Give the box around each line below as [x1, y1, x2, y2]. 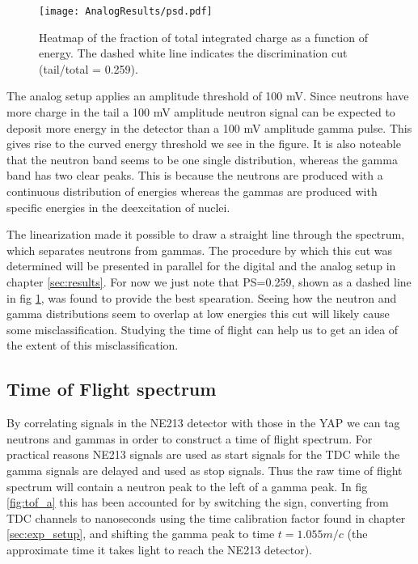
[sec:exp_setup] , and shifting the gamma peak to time [6, 525, 275, 542]
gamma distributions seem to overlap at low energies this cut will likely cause [6, 305, 390, 322]
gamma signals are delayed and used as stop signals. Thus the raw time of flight [6, 461, 403, 478]
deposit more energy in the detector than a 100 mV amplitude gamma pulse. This [6, 119, 412, 136]
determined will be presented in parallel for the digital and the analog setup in [6, 257, 396, 274]
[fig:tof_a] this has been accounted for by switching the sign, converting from [6, 494, 389, 511]
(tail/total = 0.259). [39, 60, 138, 77]
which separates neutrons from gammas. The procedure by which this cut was [6, 241, 393, 258]
